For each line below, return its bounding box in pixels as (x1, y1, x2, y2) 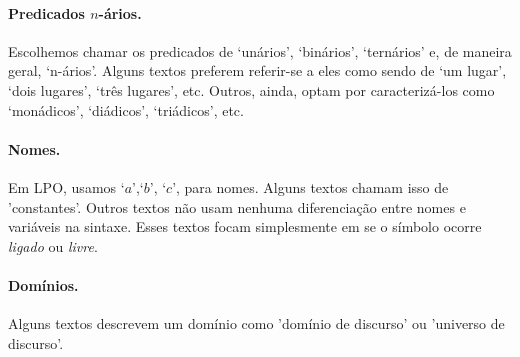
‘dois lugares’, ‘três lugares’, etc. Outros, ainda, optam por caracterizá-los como (8, 79, 495, 100)
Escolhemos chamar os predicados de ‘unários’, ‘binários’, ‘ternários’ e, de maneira (8, 40, 512, 61)
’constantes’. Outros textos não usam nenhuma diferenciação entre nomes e (8, 196, 466, 217)
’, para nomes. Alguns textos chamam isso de (172, 176, 449, 197)
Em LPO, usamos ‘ (8, 176, 125, 197)
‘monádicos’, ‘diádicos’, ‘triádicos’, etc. (8, 99, 244, 120)
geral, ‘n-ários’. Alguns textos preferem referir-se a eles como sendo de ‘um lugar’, (8, 60, 507, 81)
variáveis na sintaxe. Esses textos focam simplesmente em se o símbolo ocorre (8, 216, 482, 237)
